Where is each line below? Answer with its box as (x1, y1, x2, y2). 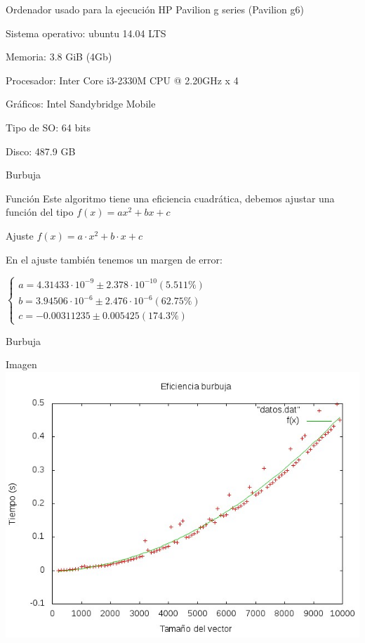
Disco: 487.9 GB (6, 143, 76, 158)
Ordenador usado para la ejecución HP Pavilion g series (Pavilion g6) (6, 2, 304, 16)
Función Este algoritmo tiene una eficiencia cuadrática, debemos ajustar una (6, 190, 335, 205)
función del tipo (6, 204, 74, 219)
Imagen (6, 357, 37, 372)
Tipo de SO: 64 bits (6, 119, 91, 134)
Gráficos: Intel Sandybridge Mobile (6, 96, 156, 111)
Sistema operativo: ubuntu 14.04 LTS (6, 25, 166, 40)
